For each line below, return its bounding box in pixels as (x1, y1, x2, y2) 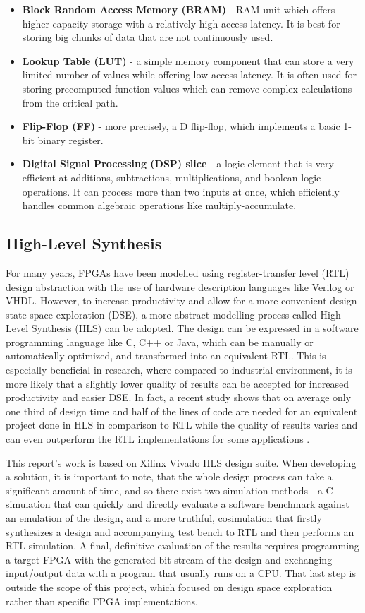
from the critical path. (22, 95, 118, 109)
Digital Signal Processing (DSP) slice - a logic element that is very (22, 156, 334, 171)
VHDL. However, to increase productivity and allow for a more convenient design (6, 293, 357, 308)
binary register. (37, 132, 104, 147)
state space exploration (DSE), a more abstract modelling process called (6, 306, 317, 321)
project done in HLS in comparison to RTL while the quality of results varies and (6, 417, 358, 432)
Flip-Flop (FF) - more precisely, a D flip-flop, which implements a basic (22, 119, 340, 133)
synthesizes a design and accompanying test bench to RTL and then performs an (6, 524, 354, 539)
